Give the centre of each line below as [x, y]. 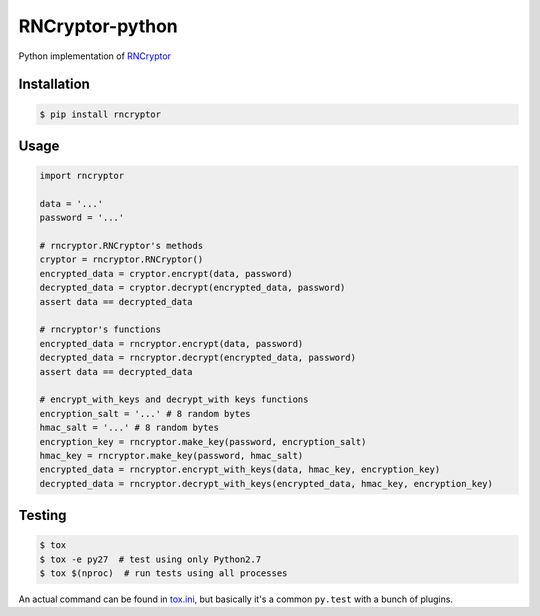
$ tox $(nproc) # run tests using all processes [163, 573]
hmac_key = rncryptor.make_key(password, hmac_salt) [171, 455]
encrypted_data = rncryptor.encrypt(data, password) [171, 343]
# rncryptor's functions [100, 329]
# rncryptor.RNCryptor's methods [121, 246]
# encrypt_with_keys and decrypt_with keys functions [174, 399]
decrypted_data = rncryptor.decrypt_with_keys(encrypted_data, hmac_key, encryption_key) [266, 483]
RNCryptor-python [98, 26]
